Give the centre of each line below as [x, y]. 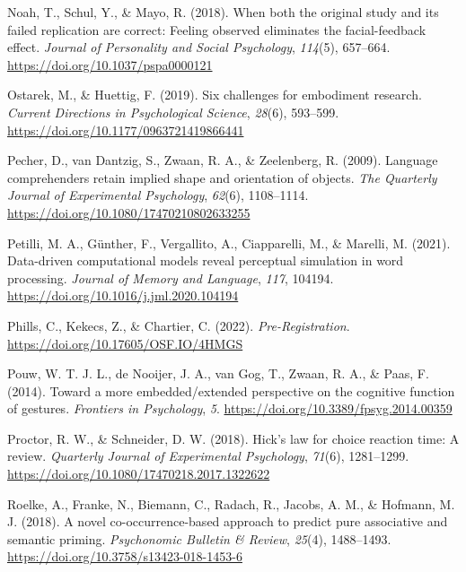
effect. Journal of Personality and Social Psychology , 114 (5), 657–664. [199, 47]
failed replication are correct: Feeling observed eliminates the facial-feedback [217, 29]
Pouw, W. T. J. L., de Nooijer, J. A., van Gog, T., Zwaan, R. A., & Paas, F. [218, 373]
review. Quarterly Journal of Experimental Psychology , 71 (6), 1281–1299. [208, 456]
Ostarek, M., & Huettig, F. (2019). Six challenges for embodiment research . [215, 95]
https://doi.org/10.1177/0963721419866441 [126, 130]
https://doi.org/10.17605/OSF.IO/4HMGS [125, 343]
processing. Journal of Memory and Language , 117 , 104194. [171, 277]
